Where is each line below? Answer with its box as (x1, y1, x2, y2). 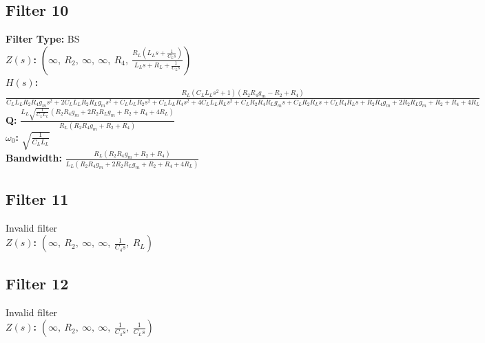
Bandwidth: (6, 151, 62, 165)
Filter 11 (6, 188, 69, 210)
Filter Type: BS (6, 32, 80, 46)
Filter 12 (6, 272, 69, 294)
